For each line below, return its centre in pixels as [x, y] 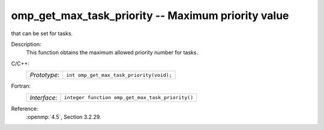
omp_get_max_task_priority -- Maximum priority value [150, 16]
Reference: [25, 109]
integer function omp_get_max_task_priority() [129, 97]
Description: [26, 44]
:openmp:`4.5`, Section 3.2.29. [64, 117]
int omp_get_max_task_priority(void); [119, 75]
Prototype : [45, 75]
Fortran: [21, 86]
